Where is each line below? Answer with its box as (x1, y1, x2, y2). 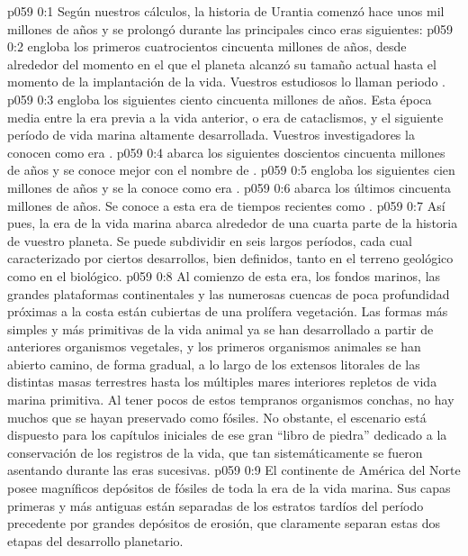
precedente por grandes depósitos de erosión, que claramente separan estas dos (7, 514, 441, 533)
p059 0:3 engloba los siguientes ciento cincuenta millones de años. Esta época (7, 89, 432, 108)
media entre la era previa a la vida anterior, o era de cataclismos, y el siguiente (7, 107, 444, 126)
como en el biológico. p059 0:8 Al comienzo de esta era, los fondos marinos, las (7, 266, 441, 285)
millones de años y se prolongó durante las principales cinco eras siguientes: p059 (7, 19, 454, 38)
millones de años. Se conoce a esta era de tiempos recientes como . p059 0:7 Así (7, 196, 445, 214)
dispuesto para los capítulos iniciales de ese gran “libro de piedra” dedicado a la (7, 425, 447, 444)
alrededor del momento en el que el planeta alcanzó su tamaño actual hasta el (7, 54, 436, 73)
